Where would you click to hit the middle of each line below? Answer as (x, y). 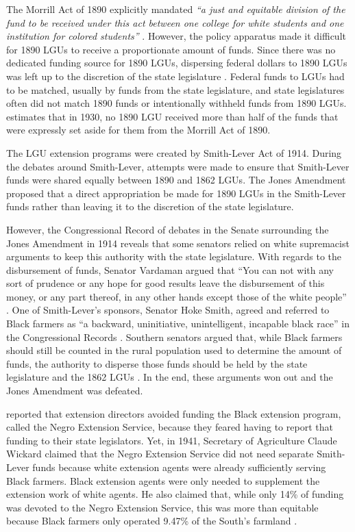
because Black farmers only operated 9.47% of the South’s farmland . (152, 521)
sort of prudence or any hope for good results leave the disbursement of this (166, 283)
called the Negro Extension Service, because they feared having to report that (170, 427)
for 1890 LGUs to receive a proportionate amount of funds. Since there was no (171, 49)
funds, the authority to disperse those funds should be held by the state (157, 363)
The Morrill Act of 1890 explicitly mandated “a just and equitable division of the (176, 9)
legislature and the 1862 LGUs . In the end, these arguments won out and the (170, 377)
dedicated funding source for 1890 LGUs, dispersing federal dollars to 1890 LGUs (177, 63)
